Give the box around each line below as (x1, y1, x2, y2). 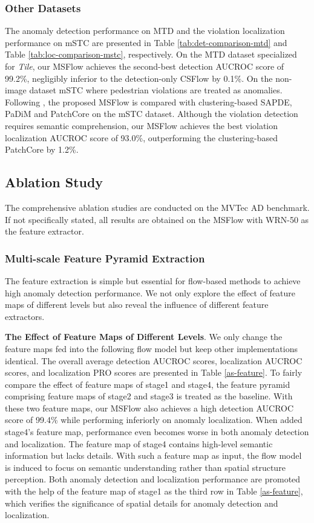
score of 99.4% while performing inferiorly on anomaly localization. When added (5, 413, 303, 426)
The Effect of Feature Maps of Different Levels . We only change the (5, 330, 283, 343)
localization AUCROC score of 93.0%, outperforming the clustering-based (5, 131, 278, 144)
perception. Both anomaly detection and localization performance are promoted (5, 473, 301, 485)
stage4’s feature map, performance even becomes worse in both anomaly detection (5, 425, 309, 438)
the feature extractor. (5, 225, 84, 238)
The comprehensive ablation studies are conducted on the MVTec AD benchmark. (5, 201, 310, 213)
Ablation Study (5, 173, 103, 192)
